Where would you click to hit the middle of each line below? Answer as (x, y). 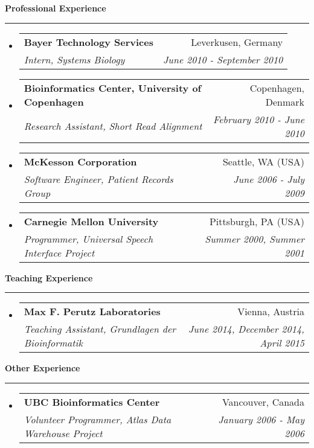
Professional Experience (56, 8)
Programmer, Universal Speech (88, 238)
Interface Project (59, 252)
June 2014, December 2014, (246, 329)
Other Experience (43, 368)
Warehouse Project (63, 433)
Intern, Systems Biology (74, 59)
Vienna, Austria (271, 312)
